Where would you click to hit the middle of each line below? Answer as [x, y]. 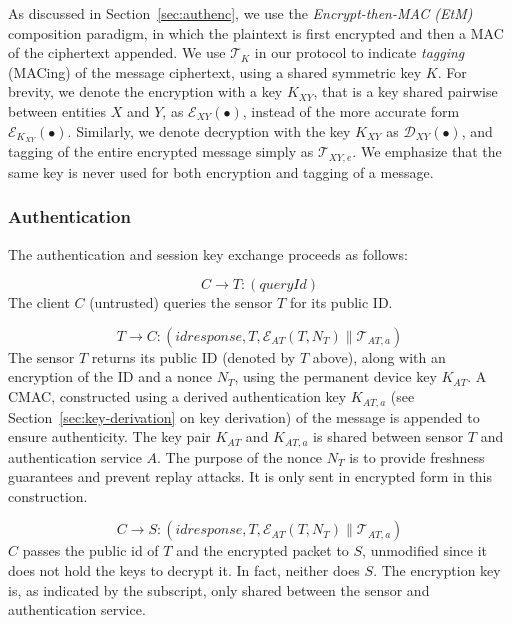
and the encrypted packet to [262, 550]
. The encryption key [437, 569]
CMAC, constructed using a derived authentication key [177, 396]
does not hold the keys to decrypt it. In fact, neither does [184, 569]
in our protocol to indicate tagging [359, 52]
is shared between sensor [388, 436]
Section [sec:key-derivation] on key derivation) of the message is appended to [244, 416]
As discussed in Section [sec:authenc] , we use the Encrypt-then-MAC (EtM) [240, 13]
